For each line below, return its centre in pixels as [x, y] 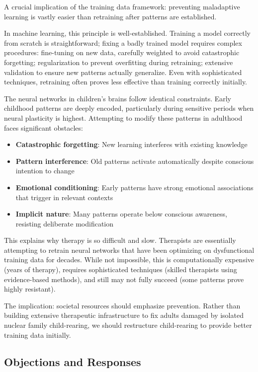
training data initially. [38, 335]
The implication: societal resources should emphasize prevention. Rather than [122, 305]
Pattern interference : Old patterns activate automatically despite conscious [135, 161]
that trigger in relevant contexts [64, 197]
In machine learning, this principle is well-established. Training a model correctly [127, 33]
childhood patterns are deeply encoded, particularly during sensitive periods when [129, 108]
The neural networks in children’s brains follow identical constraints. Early [118, 98]
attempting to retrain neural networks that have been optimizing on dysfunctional [129, 250]
